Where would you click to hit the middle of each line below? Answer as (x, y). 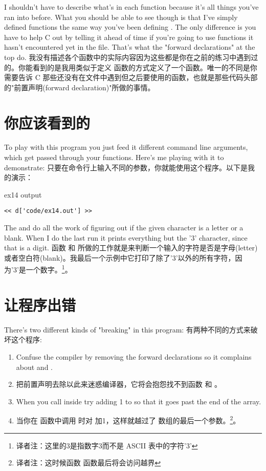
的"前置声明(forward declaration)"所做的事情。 (80, 87)
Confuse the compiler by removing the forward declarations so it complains (134, 357)
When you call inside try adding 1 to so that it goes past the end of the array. (139, 401)
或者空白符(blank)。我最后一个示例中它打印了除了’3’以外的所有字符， (120, 257)
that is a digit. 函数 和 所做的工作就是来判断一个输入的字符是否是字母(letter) (131, 248)
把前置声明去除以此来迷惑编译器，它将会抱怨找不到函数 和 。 (119, 384)
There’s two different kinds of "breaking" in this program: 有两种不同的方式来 (127, 329)
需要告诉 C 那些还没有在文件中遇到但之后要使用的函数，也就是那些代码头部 (131, 77)
